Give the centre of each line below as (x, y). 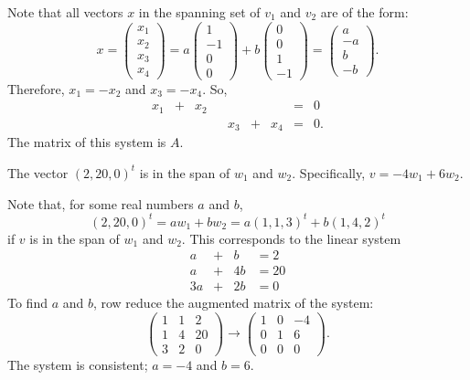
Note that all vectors (65, 12)
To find (27, 303)
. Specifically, (329, 172)
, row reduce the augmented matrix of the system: (233, 303)
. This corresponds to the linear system (291, 238)
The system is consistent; (78, 365)
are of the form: (364, 12)
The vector (38, 172)
